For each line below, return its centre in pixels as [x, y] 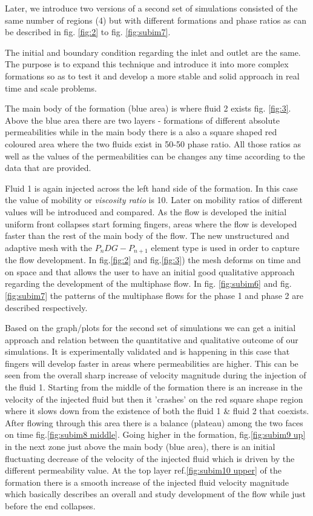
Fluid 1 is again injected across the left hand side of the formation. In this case [151, 188]
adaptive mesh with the [48, 247]
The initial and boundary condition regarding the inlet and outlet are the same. [153, 52]
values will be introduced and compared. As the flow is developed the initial [146, 211]
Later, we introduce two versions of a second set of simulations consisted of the [151, 8]
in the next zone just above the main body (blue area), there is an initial [140, 447]
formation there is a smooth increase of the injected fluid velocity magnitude [147, 482]
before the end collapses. [50, 506]
